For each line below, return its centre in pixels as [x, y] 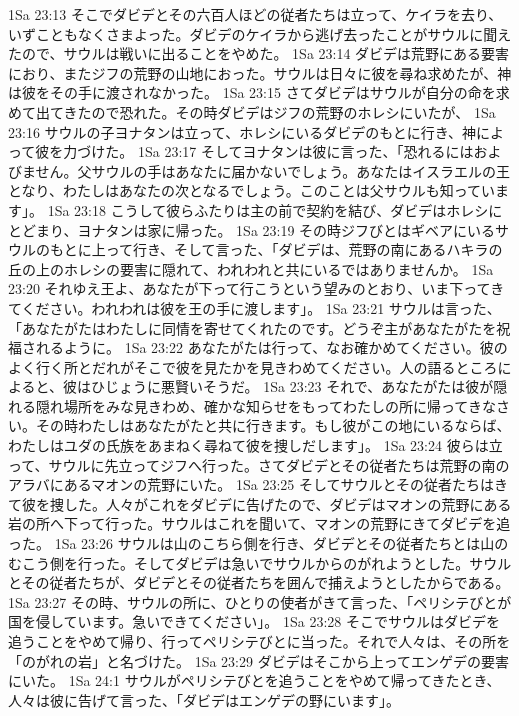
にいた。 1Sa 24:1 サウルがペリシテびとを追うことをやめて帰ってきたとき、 [254, 680]
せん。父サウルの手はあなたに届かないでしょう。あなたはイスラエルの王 [272, 170]
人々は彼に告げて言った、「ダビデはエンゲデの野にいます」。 [204, 699]
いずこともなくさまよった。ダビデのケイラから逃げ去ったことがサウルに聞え [260, 33]
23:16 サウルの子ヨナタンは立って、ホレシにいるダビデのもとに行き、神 [242, 131]
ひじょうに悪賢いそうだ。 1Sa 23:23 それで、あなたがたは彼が [292, 386]
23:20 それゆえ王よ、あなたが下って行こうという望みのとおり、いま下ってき [256, 288]
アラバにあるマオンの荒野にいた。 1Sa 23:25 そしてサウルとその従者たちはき [258, 484]
